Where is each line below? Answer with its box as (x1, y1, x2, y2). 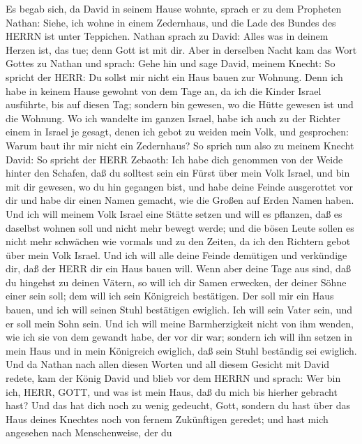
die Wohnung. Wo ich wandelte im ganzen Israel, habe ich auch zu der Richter (6, 110, 340, 125)
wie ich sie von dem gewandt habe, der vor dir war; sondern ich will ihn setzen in (6, 330, 353, 344)
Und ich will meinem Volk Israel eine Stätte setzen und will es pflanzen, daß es (6, 206, 342, 221)
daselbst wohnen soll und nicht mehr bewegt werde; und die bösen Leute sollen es (6, 220, 354, 235)
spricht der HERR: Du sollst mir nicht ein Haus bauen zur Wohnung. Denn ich (6, 69, 343, 84)
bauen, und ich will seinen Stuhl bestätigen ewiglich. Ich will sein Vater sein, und (6, 302, 352, 317)
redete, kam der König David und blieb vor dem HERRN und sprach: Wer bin (6, 371, 341, 385)
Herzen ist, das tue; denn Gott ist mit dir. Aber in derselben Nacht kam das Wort (6, 42, 357, 57)
